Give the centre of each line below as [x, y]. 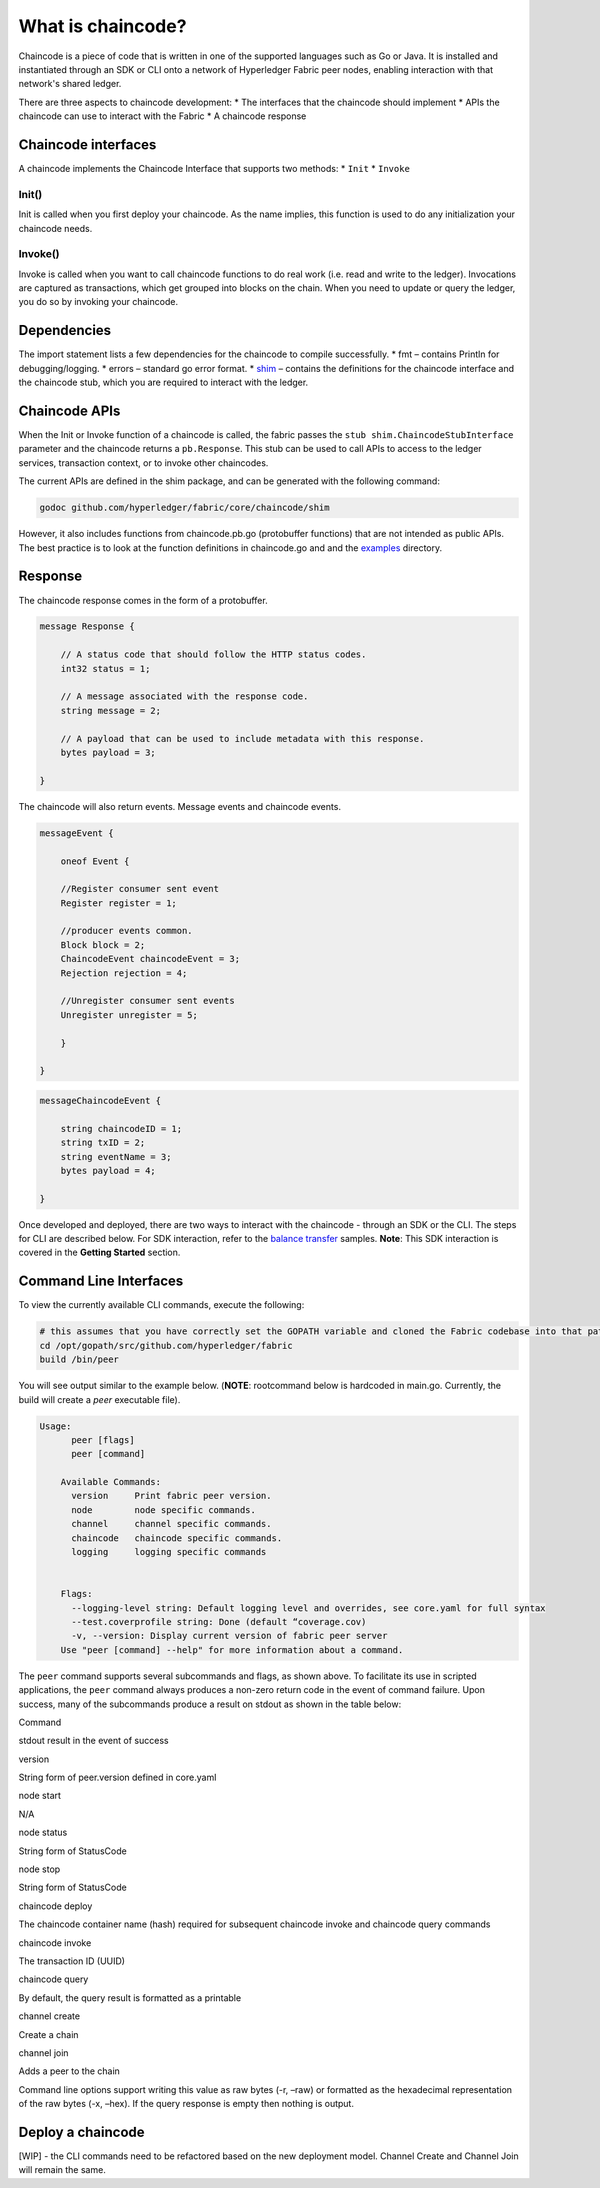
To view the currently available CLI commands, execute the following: [161, 1305]
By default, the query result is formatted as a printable [130, 1997]
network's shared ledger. [70, 84]
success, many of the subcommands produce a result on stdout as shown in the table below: [210, 1704]
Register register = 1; [118, 903]
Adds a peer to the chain [69, 2071]
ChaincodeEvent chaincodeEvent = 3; [150, 959]
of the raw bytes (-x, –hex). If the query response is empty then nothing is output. [186, 2104]
